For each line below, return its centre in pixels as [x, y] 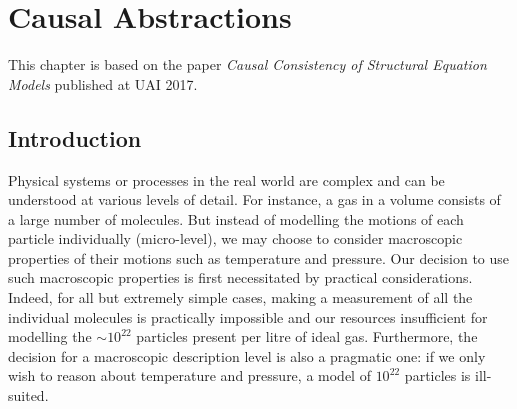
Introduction [75, 137]
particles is [437, 375]
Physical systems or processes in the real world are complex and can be [226, 179]
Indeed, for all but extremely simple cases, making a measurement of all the [240, 297]
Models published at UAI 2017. [103, 83]
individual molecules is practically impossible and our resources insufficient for [248, 316]
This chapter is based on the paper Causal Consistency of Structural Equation [247, 64]
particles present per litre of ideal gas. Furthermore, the [307, 336]
